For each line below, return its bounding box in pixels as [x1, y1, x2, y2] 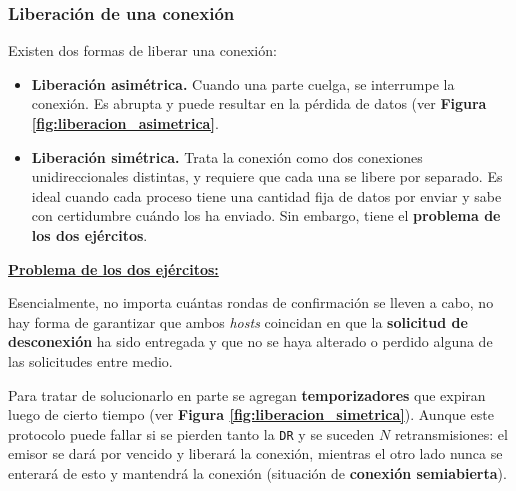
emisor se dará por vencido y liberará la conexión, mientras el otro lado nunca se [8, 443, 503, 464]
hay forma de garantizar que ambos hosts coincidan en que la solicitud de [8, 311, 468, 332]
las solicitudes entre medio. [8, 350, 173, 371]
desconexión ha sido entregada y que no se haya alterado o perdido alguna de [8, 331, 493, 352]
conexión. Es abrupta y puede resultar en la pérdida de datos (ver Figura [31, 93, 487, 114]
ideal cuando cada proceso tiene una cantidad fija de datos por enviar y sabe [31, 185, 502, 206]
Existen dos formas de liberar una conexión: [8, 40, 277, 61]
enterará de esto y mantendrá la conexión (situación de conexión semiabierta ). [8, 462, 507, 483]
